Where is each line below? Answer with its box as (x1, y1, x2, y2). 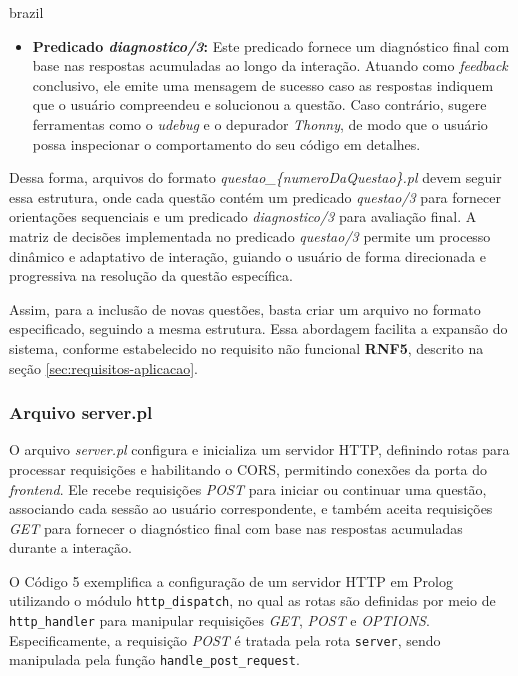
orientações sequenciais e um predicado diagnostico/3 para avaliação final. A (9, 206, 477, 227)
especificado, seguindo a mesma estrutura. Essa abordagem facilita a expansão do (9, 318, 508, 339)
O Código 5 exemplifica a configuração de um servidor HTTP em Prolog (9, 570, 453, 591)
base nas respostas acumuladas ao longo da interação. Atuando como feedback (32, 55, 508, 76)
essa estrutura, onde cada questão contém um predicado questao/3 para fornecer (9, 186, 501, 207)
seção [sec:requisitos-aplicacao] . (9, 357, 198, 378)
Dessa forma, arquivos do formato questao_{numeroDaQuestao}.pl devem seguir (9, 167, 502, 188)
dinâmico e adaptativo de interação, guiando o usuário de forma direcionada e (9, 245, 487, 266)
